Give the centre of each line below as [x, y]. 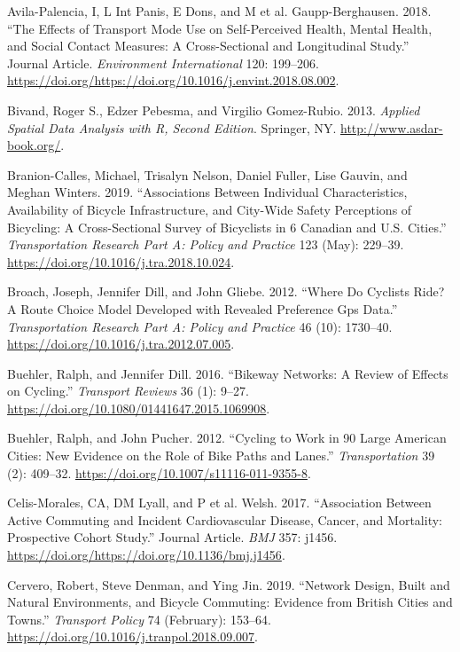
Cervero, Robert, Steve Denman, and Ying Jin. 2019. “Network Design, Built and [229, 584]
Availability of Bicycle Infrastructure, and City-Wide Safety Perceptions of [210, 209]
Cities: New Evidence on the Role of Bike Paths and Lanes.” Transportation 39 [221, 456]
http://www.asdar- [392, 127]
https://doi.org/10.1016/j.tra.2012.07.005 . [121, 344]
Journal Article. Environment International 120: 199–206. [163, 63]
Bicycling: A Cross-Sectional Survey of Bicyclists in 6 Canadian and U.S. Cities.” [227, 227]
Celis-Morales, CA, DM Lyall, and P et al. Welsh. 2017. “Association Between [219, 503]
